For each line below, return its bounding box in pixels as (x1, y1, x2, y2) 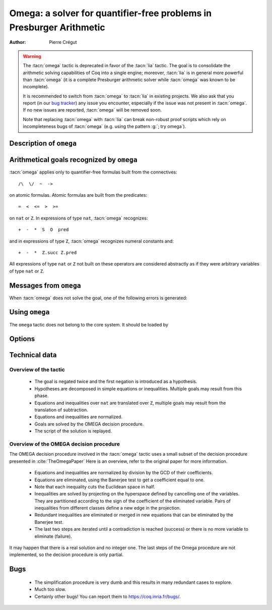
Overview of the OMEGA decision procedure (9, 440, 120, 448)
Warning (23, 53, 41, 59)
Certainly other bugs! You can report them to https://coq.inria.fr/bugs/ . (34, 593, 181, 599)
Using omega (9, 308, 50, 316)
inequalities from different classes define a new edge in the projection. (34, 505, 181, 511)
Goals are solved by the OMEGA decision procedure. (34, 421, 144, 427)
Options (9, 335, 35, 343)
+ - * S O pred (18, 227, 69, 233)
